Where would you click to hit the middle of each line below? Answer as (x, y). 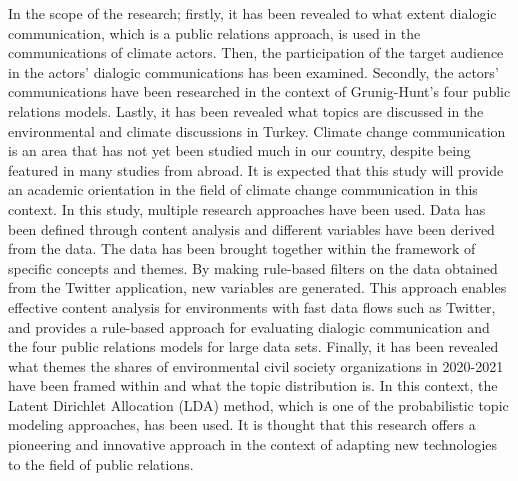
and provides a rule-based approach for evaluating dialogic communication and (249, 326)
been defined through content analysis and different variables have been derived (251, 228)
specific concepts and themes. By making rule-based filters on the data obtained (253, 267)
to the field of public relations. (101, 463)
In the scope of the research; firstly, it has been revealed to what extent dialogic (252, 13)
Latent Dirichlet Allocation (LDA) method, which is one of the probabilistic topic (258, 404)
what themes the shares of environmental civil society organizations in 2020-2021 (256, 365)
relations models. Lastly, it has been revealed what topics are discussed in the (246, 110)
